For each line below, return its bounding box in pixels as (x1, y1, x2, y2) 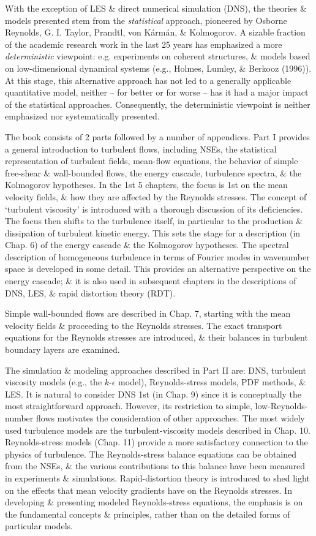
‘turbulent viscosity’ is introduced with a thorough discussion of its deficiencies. (5, 202, 303, 215)
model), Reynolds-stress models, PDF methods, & (118, 376, 306, 388)
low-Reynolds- (255, 399, 308, 412)
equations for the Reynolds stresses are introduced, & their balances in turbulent (5, 331, 308, 344)
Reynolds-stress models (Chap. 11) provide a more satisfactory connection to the (5, 436, 308, 448)
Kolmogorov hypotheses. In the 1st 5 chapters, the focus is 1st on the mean (5, 178, 288, 191)
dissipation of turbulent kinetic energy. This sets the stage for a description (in (5, 226, 301, 239)
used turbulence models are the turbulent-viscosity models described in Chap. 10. (5, 423, 310, 436)
